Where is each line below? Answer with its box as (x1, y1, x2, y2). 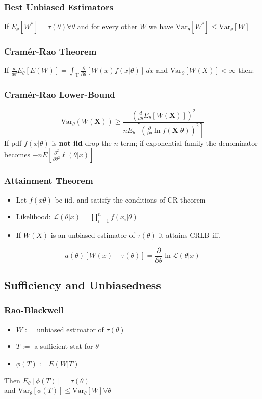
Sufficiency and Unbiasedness (4, 277, 161, 293)
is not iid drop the (51, 137, 112, 148)
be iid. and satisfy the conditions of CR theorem (55, 194, 206, 205)
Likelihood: (16, 211, 51, 222)
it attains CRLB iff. (159, 230, 220, 240)
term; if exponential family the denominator (120, 137, 258, 148)
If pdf (4, 137, 22, 148)
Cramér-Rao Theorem (4, 45, 97, 58)
